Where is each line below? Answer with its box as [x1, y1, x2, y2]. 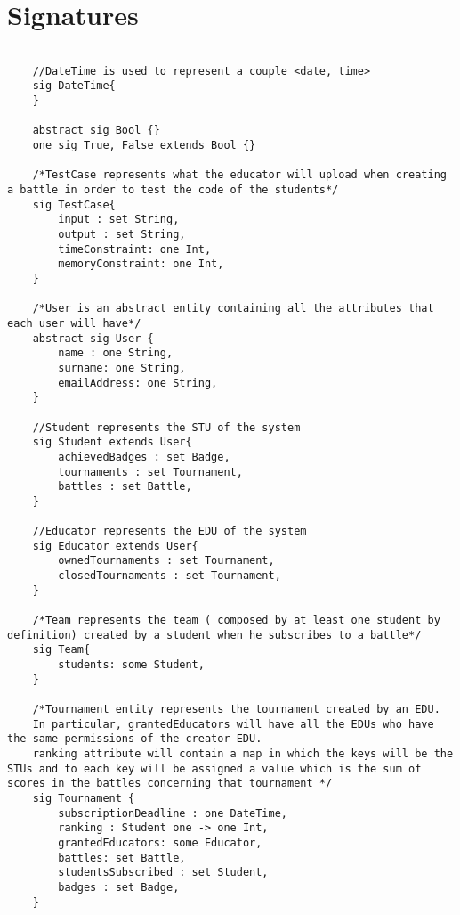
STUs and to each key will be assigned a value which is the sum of [7, 762, 422, 775]
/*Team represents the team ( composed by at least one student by [32, 614, 440, 627]
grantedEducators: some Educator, [58, 836, 262, 849]
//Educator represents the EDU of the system [32, 525, 307, 538]
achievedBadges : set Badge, [58, 450, 230, 463]
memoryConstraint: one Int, [58, 257, 224, 271]
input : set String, [58, 213, 180, 226]
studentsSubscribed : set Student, [58, 866, 269, 879]
